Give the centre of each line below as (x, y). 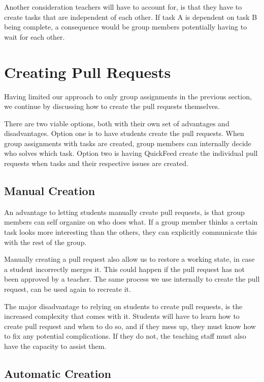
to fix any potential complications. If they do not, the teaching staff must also (125, 336)
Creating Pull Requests (88, 72)
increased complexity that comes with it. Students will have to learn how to (122, 316)
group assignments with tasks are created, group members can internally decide (128, 143)
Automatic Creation (58, 373)
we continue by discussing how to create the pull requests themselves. (112, 106)
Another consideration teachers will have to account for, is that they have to (123, 7)
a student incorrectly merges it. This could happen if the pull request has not (124, 269)
